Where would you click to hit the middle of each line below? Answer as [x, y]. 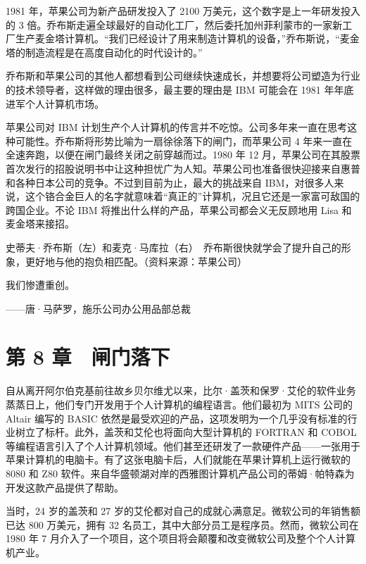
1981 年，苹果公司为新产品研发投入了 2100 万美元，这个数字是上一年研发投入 [183, 11]
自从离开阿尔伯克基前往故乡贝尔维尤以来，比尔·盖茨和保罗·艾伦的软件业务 [181, 390]
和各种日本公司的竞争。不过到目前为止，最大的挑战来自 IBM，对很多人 [170, 182]
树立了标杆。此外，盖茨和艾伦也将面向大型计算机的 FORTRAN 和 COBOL [186, 432]
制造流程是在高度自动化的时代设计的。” [114, 52]
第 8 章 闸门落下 [88, 357]
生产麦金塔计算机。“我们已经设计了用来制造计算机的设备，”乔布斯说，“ [177, 38]
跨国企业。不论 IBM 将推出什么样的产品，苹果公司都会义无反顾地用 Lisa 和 [179, 209]
